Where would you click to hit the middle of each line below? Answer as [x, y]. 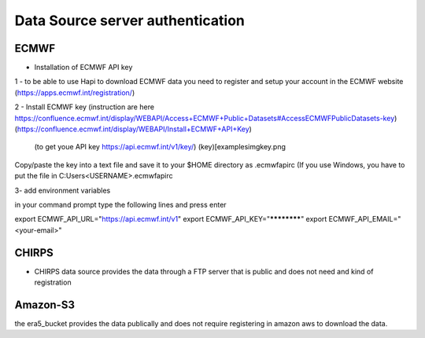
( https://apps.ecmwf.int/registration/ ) [75, 92]
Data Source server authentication [130, 20]
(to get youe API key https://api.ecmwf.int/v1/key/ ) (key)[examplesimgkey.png [160, 147]
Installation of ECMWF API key [83, 68]
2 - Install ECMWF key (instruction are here [85, 107]
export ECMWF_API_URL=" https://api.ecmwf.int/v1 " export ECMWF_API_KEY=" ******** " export [171, 219]
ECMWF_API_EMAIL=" [365, 219]
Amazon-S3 [44, 305]
